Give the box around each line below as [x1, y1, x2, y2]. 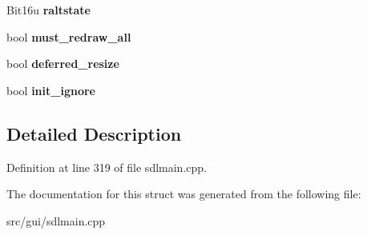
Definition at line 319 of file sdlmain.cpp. [6, 158, 207, 175]
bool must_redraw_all [6, 28, 131, 45]
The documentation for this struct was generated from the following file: [6, 185, 361, 202]
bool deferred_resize [6, 55, 119, 72]
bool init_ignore [6, 82, 95, 98]
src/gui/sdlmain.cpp [6, 212, 106, 229]
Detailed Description [6, 121, 182, 145]
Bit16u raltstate [6, 2, 91, 18]
